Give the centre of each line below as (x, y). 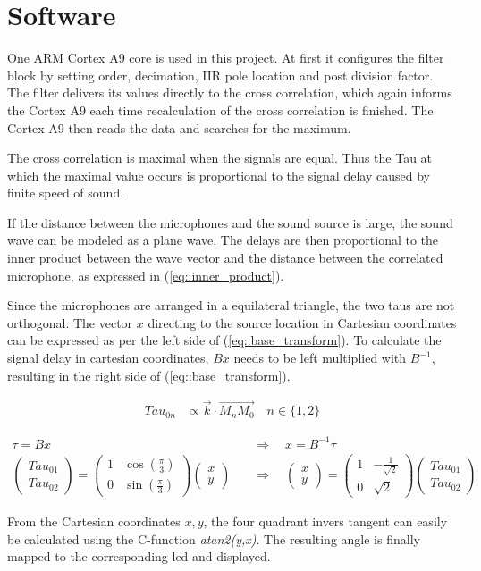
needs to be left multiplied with (320, 358)
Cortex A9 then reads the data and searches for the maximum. (179, 127)
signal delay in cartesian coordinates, (108, 358)
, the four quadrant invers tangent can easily (325, 521)
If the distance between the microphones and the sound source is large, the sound (230, 222)
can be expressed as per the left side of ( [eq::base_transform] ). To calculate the (224, 340)
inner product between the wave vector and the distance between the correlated (225, 258)
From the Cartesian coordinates (94, 521)
